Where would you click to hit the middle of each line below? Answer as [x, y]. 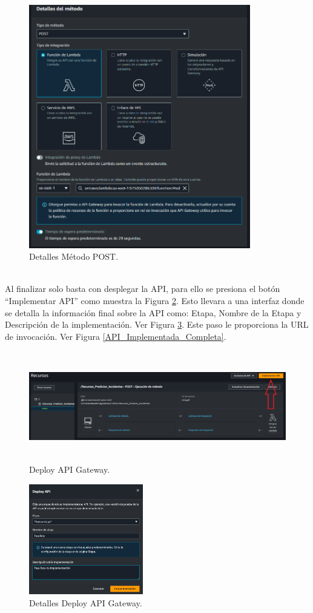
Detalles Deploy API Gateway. [86, 602]
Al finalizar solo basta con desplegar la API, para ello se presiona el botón [143, 289]
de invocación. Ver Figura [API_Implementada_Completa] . [116, 336]
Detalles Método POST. [74, 256]
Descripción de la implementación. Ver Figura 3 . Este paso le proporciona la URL [157, 324]
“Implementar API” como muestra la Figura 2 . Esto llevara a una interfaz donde [155, 300]
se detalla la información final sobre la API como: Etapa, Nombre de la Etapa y [153, 312]
